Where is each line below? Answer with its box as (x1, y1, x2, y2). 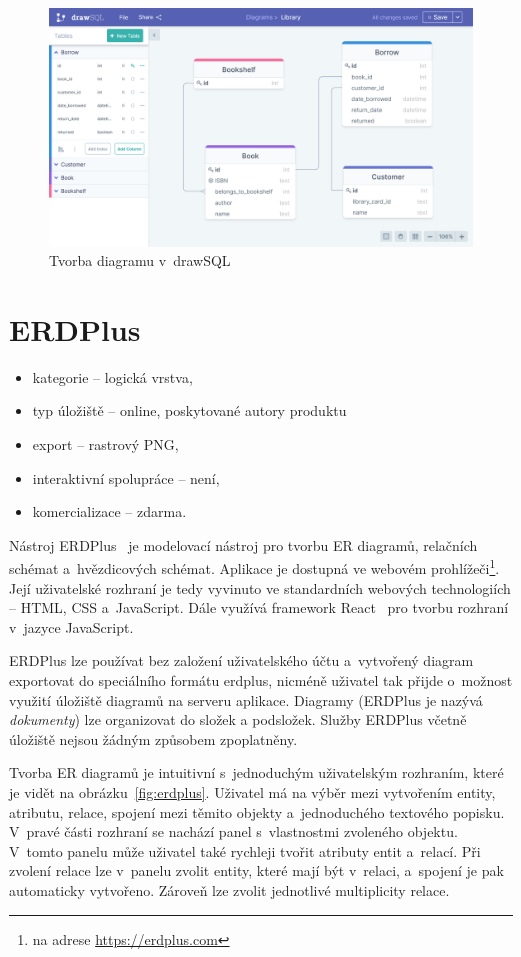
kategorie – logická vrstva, (32, 366, 193, 387)
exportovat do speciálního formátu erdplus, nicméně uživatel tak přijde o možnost (9, 670, 513, 690)
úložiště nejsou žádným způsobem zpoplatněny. (9, 728, 298, 749)
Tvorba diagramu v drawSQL (49, 250, 231, 271)
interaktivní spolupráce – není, (32, 467, 220, 488)
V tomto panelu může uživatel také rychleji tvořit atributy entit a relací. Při (9, 840, 481, 861)
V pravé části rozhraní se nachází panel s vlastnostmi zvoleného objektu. (9, 821, 458, 842)
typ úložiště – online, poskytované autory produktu (32, 400, 347, 421)
